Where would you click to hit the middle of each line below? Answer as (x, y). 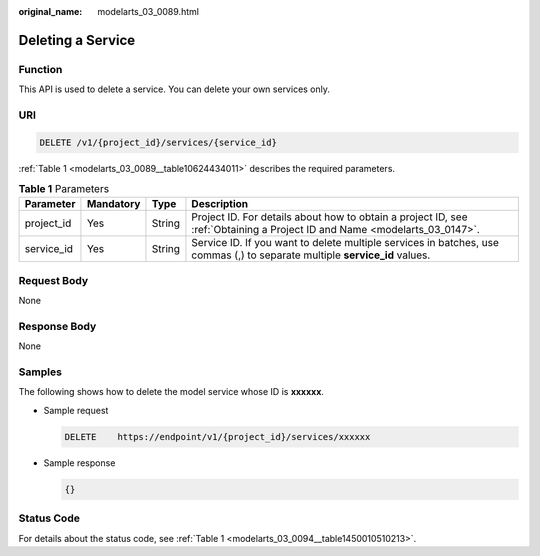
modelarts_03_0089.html (148, 11)
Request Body (53, 280)
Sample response (79, 462)
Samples (40, 372)
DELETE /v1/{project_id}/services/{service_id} (158, 142)
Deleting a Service (77, 40)
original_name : (50, 11)
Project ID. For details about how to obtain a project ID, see (329, 217)
